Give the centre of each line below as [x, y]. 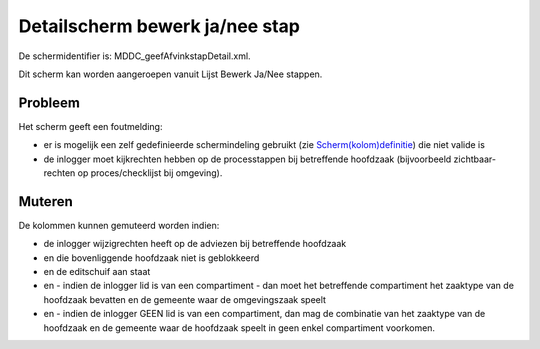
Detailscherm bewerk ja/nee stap [159, 26]
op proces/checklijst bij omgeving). [150, 173]
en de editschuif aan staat [97, 272]
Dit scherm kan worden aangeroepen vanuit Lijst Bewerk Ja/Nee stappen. [170, 74]
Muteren [46, 201]
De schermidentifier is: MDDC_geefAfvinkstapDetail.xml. [134, 56]
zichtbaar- [475, 159]
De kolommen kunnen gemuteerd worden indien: [119, 225]
